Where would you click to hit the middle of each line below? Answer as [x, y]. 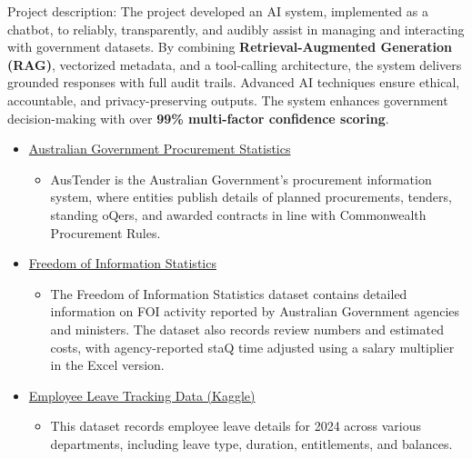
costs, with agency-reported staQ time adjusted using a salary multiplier [252, 347]
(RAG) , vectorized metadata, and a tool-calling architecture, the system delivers [235, 64]
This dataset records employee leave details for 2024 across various [236, 426]
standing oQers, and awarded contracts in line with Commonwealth [238, 214]
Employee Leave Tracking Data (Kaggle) [142, 395]
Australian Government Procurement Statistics [160, 149]
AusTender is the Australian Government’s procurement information [241, 179]
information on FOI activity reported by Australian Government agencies [255, 311]
